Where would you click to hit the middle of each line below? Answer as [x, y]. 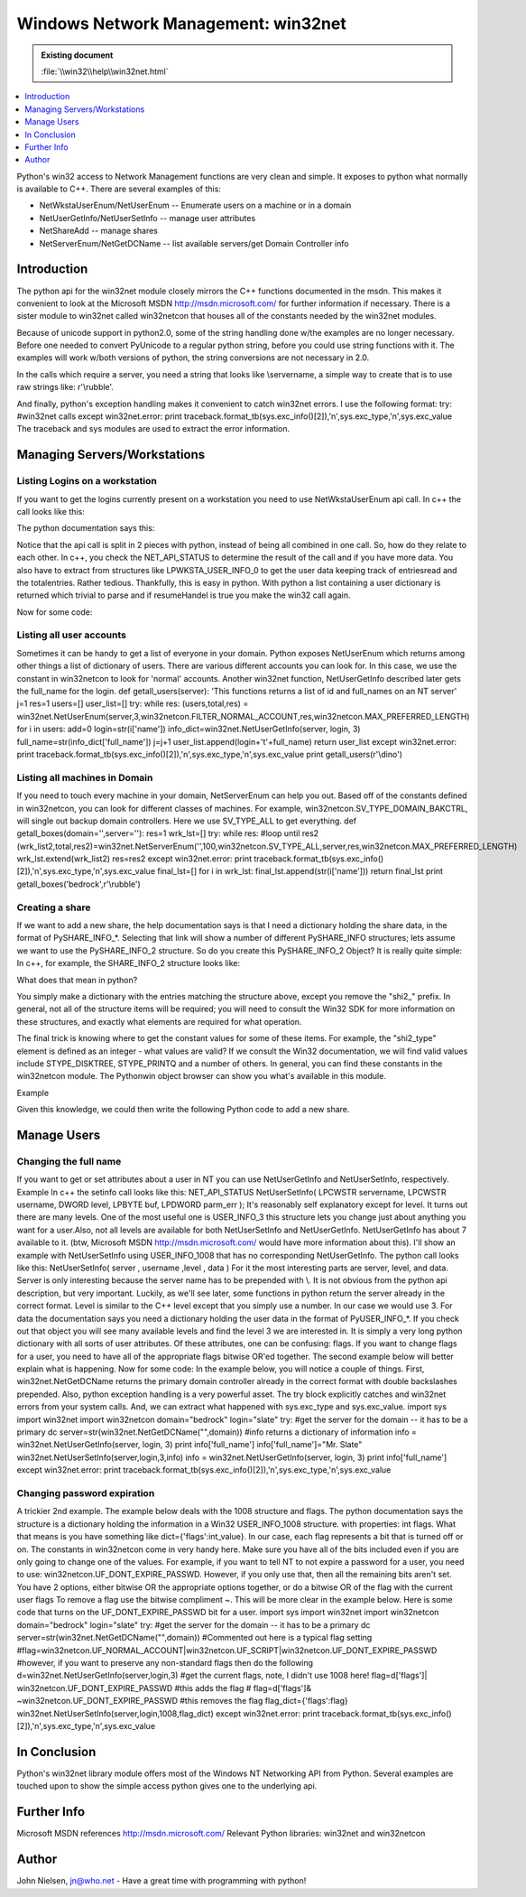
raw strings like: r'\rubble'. [65, 387]
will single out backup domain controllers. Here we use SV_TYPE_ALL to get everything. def [186, 821]
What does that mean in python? [77, 980]
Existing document [77, 55]
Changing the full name [69, 1161]
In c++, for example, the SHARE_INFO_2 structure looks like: [129, 963]
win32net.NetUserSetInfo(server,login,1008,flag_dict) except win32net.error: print [168, 1713]
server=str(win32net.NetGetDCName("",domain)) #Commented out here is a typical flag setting [194, 1638]
